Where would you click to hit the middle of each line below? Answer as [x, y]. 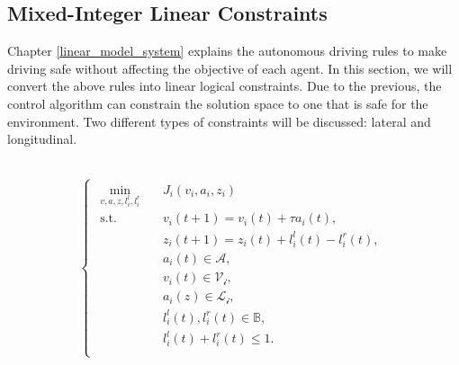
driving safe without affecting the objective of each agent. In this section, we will [230, 68]
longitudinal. [42, 139]
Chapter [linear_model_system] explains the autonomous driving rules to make [227, 51]
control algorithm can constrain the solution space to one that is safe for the [218, 103]
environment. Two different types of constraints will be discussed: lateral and [219, 121]
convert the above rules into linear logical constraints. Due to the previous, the [225, 86]
